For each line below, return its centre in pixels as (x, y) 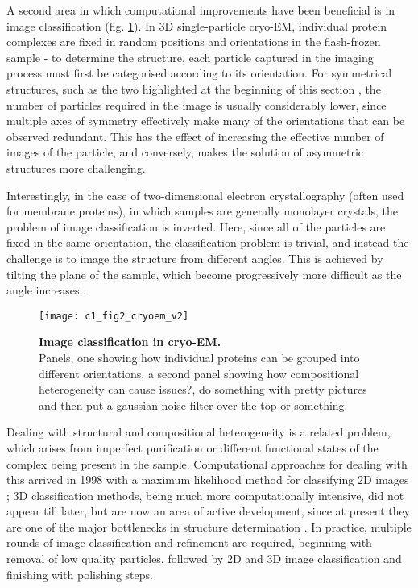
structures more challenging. (76, 167)
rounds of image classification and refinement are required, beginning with (189, 542)
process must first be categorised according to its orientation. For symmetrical (199, 73)
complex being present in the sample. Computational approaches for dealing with (207, 463)
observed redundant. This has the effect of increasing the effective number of (195, 136)
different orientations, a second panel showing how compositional (199, 373)
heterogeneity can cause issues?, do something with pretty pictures (203, 389)
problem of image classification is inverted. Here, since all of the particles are (196, 226)
